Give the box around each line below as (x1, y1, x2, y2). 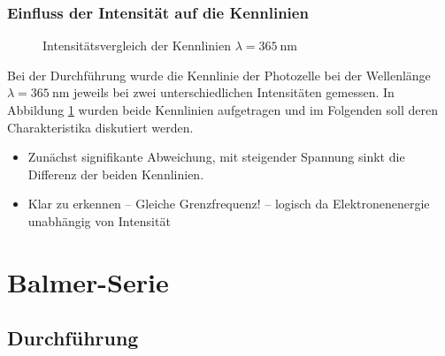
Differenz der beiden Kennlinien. (27, 164, 204, 183)
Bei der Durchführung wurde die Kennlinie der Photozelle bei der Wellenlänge (7, 65, 431, 84)
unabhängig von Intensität (27, 211, 171, 230)
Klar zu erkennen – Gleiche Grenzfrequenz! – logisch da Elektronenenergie (27, 194, 430, 213)
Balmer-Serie (7, 263, 169, 299)
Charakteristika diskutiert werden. (7, 117, 194, 136)
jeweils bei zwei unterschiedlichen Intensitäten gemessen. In (73, 83, 395, 102)
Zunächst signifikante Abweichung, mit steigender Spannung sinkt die (27, 148, 405, 166)
